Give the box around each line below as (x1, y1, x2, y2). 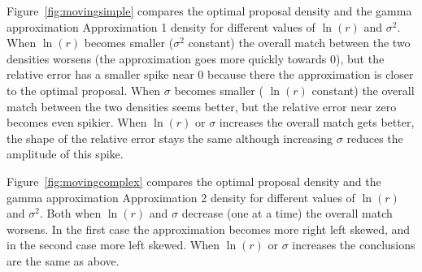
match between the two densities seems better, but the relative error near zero (7, 97, 397, 114)
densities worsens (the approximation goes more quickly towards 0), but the (7, 50, 385, 67)
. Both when (39, 205, 102, 222)
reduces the (346, 129, 403, 146)
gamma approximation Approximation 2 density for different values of (7, 188, 355, 205)
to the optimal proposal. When (7, 81, 161, 98)
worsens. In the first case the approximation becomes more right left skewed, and (7, 220, 411, 237)
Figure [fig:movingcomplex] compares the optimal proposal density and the (7, 172, 381, 189)
